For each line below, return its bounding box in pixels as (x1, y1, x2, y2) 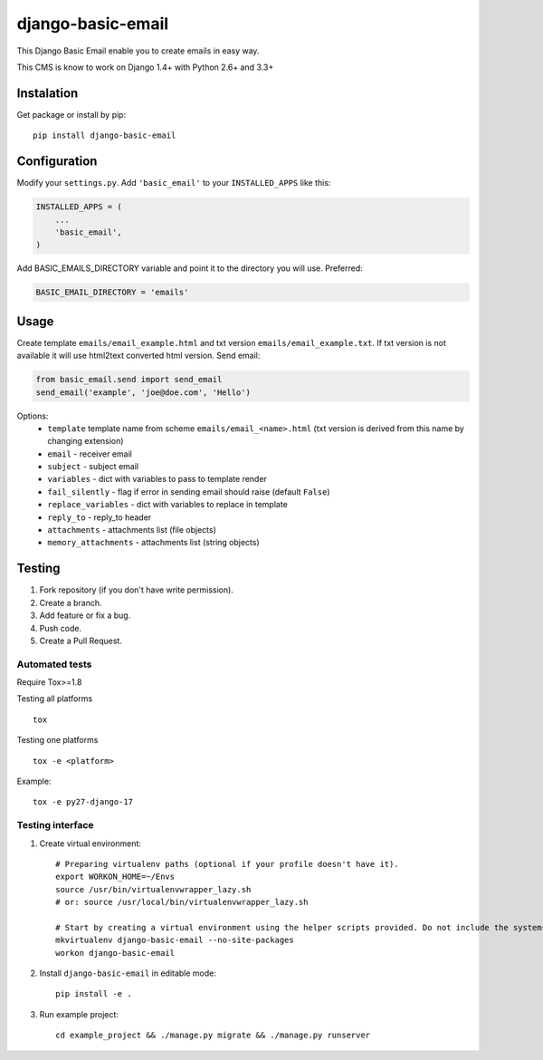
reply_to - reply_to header (47, 512, 152, 523)
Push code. (39, 622, 81, 633)
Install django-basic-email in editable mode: (39, 968, 217, 978)
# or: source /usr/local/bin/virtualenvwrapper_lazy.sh (55, 897, 309, 908)
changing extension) (47, 436, 124, 447)
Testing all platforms (16, 693, 93, 704)
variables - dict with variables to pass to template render (47, 474, 267, 485)
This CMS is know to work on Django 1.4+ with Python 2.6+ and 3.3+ (16, 62, 274, 72)
